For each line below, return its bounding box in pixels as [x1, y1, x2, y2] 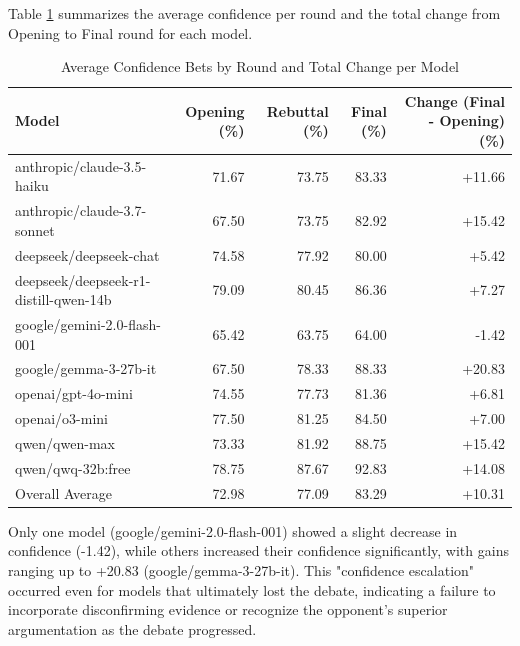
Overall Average [15, 482, 112, 503]
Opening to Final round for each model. [8, 22, 253, 43]
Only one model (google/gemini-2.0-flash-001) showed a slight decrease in [8, 520, 458, 541]
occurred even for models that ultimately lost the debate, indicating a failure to [8, 579, 496, 600]
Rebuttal [266, 100, 329, 121]
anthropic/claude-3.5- [15, 155, 147, 176]
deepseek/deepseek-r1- [15, 269, 151, 290]
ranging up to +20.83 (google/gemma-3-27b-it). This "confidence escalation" [8, 559, 475, 580]
